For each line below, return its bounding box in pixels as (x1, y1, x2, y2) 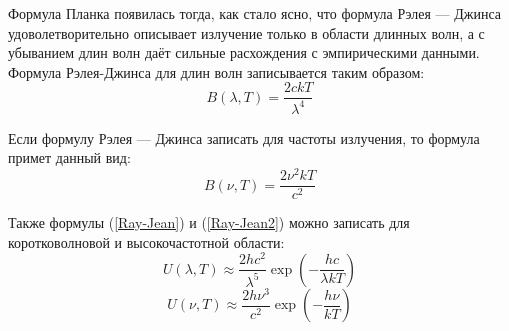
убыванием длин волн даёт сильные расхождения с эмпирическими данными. (8, 42, 480, 63)
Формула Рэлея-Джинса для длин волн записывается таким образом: (8, 61, 425, 82)
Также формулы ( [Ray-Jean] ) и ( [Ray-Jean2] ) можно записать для (8, 212, 410, 233)
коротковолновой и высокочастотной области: (8, 231, 285, 252)
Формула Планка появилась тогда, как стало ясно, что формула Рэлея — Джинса (8, 3, 502, 23)
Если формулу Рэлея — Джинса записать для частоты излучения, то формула (8, 127, 480, 148)
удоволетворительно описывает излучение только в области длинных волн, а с (8, 22, 485, 43)
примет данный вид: (8, 147, 131, 168)
